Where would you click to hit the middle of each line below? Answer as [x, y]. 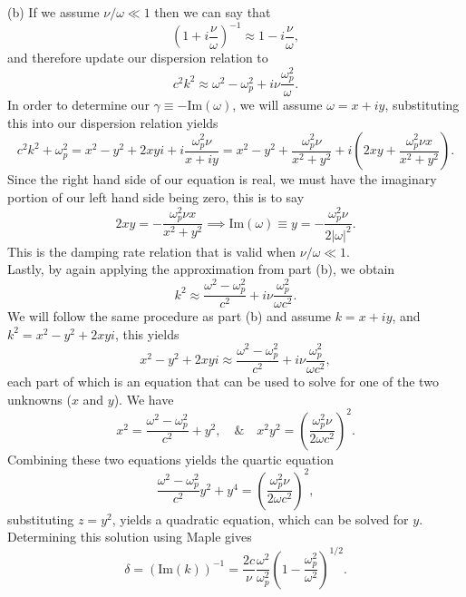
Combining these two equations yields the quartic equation [170, 459]
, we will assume [277, 105]
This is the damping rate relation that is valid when [152, 251]
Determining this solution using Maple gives [130, 537]
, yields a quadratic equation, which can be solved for [260, 519]
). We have [144, 399]
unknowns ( [39, 399]
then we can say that [213, 12]
